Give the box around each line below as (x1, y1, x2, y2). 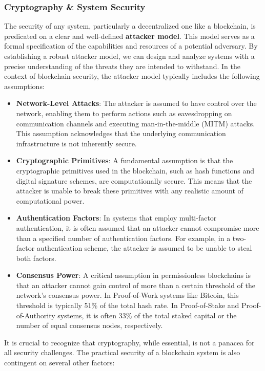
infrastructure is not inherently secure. (16, 138, 137, 148)
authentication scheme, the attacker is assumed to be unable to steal (36, 243, 252, 253)
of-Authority (16, 310, 55, 320)
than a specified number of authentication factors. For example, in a (16, 232, 231, 243)
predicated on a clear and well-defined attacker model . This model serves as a (4, 30, 255, 41)
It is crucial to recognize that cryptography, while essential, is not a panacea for (4, 337, 255, 347)
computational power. (16, 195, 85, 206)
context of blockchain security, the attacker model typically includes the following (4, 71, 260, 81)
